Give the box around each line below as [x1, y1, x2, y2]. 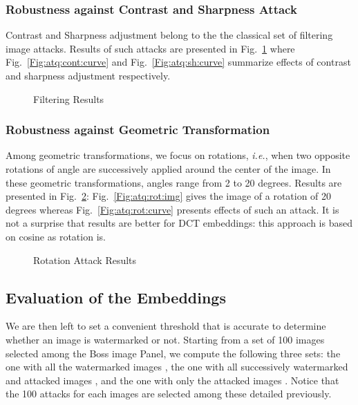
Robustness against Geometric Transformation [6, 121, 270, 138]
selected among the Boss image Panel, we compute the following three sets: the [6, 346, 341, 360]
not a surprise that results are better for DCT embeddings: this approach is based [6, 216, 352, 230]
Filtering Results [33, 91, 104, 106]
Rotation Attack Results [33, 252, 137, 267]
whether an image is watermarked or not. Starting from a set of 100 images [6, 332, 325, 346]
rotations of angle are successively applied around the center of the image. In [6, 162, 331, 176]
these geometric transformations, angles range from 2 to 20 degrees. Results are [6, 175, 342, 189]
